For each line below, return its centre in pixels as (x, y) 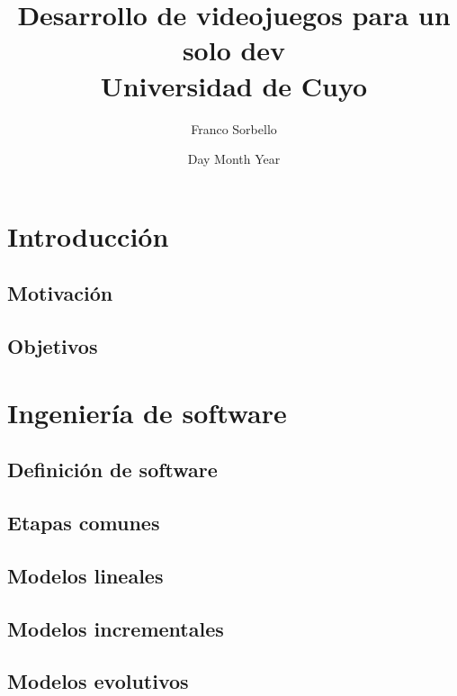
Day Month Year (234, 159)
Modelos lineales (85, 575)
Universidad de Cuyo (234, 85)
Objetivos (53, 346)
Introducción (88, 235)
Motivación (60, 293)
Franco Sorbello (234, 128)
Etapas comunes (84, 522)
